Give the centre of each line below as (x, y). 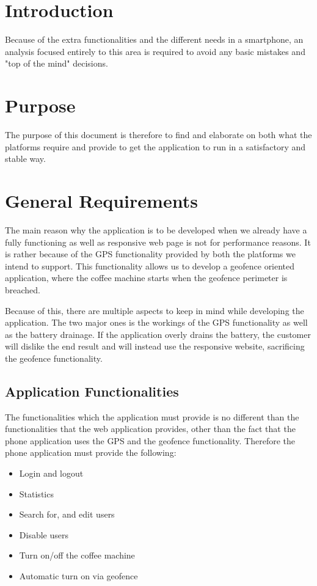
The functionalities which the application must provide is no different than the (152, 416)
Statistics (36, 493)
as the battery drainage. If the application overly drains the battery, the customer (158, 334)
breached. (23, 289)
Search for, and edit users (67, 514)
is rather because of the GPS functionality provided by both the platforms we (150, 254)
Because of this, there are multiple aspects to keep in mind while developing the (155, 310)
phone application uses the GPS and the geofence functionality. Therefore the (150, 440)
